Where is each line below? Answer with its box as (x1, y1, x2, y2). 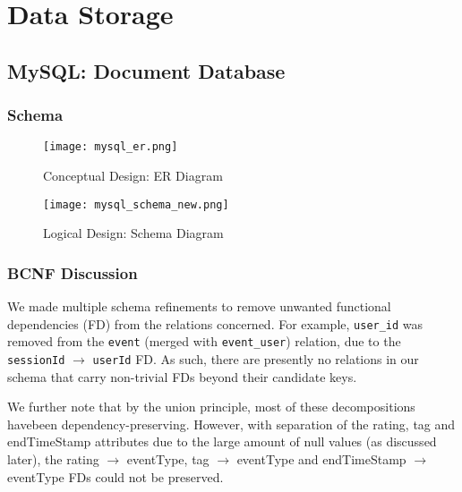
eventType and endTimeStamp (236, 450, 406, 469)
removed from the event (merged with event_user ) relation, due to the (7, 332, 401, 351)
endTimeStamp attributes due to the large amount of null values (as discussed (7, 432, 437, 451)
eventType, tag (126, 450, 210, 469)
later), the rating (7, 450, 99, 469)
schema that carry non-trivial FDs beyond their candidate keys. (7, 367, 357, 386)
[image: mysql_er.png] (43, 140, 178, 154)
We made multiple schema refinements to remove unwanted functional (7, 297, 391, 316)
